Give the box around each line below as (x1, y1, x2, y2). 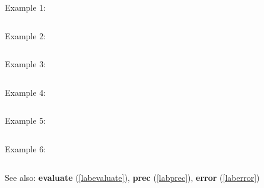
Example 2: (5, 29, 46, 42)
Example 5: (5, 114, 46, 127)
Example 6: (5, 142, 46, 155)
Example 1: (5, 1, 46, 13)
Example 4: (5, 86, 46, 98)
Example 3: (5, 58, 46, 70)
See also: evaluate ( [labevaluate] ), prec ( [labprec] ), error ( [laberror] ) (5, 171, 260, 183)
